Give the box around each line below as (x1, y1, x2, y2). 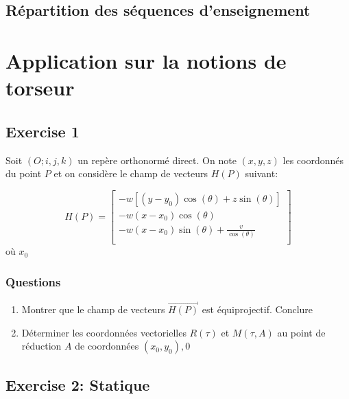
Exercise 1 (5, 120, 80, 141)
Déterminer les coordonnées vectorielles (21, 325, 186, 339)
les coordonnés (282, 152, 344, 167)
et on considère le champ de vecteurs (53, 166, 208, 181)
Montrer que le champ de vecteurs (21, 302, 165, 317)
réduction (21, 339, 62, 353)
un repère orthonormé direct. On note (77, 152, 237, 167)
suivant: (245, 166, 278, 181)
